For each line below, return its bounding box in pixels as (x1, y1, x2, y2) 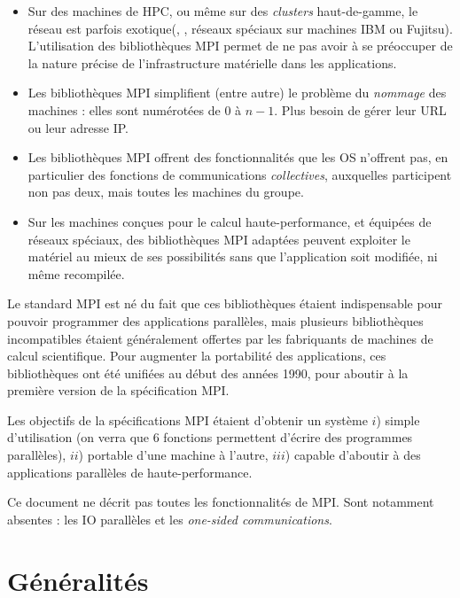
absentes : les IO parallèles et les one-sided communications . (7, 509, 332, 528)
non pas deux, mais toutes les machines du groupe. (27, 183, 304, 201)
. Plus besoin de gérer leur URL (274, 100, 447, 119)
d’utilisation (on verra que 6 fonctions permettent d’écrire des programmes (7, 428, 413, 447)
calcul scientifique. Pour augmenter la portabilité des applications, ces (7, 346, 386, 365)
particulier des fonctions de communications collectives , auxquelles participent (27, 165, 452, 183)
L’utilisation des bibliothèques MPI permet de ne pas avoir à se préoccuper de (27, 36, 453, 55)
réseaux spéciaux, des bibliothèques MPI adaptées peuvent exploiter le (27, 229, 410, 248)
